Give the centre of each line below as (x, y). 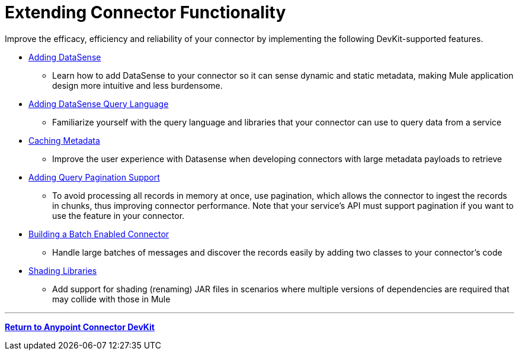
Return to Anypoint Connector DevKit (80, 327)
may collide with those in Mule (111, 299)
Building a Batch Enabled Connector (99, 234)
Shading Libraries (63, 270)
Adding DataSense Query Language (99, 104)
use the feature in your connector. (118, 215)
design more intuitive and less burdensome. (137, 85)
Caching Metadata (64, 140)
